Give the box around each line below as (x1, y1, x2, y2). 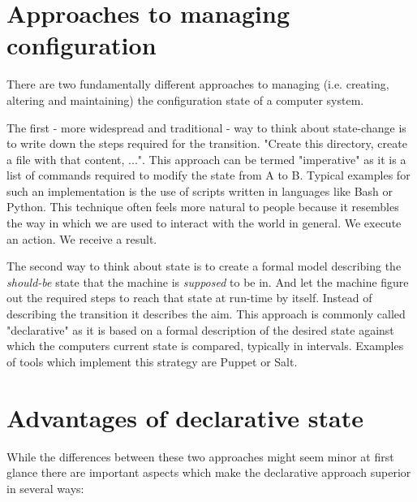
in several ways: (6, 479, 84, 496)
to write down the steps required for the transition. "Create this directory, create (6, 135, 407, 152)
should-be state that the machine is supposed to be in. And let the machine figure (6, 273, 409, 290)
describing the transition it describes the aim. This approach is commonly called (6, 305, 406, 322)
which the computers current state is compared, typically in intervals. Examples (6, 337, 404, 354)
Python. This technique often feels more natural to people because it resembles (6, 198, 399, 215)
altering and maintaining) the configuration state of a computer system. (6, 91, 364, 108)
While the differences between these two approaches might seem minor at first (6, 448, 394, 465)
